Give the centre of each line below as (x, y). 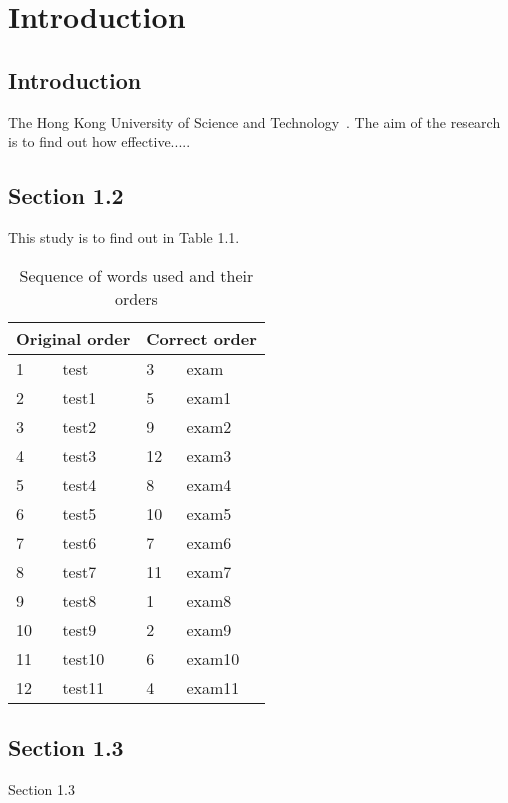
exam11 (213, 687)
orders (136, 298)
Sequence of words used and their (136, 275)
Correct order (201, 338)
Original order (73, 338)
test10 (83, 658)
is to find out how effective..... (99, 141)
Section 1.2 (66, 195)
